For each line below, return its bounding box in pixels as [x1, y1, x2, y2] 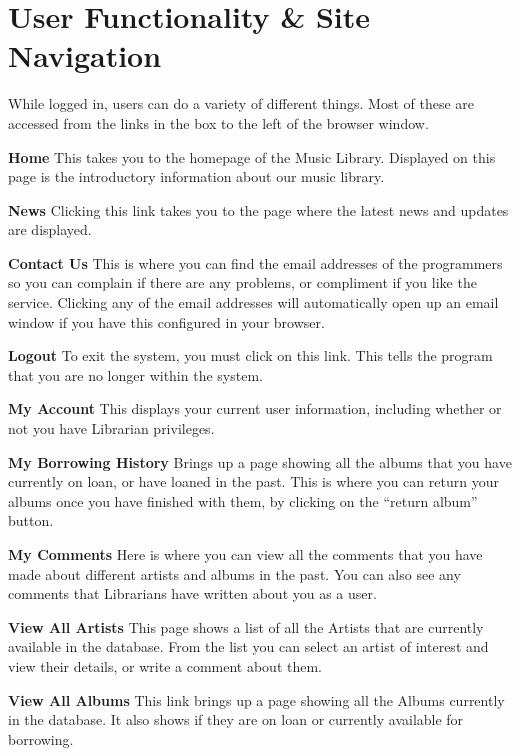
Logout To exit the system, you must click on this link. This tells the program [8, 345, 493, 366]
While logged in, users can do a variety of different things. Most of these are [8, 93, 475, 114]
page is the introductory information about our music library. [8, 166, 385, 187]
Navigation [8, 35, 162, 76]
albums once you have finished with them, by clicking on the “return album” [8, 490, 478, 511]
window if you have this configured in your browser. [8, 311, 325, 332]
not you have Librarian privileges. [8, 418, 215, 439]
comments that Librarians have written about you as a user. [8, 583, 377, 604]
